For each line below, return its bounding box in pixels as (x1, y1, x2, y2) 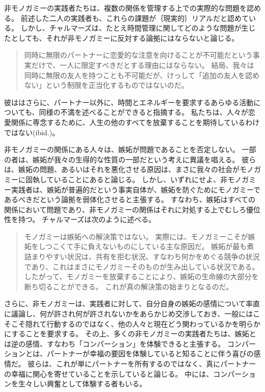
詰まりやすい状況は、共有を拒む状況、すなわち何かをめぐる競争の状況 (24, 251, 260, 262)
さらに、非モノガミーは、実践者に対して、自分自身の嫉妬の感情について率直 (4, 298, 260, 309)
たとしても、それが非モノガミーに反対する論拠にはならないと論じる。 (4, 32, 239, 43)
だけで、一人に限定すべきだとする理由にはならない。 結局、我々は (31, 59, 254, 70)
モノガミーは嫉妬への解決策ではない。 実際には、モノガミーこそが (24, 231, 248, 241)
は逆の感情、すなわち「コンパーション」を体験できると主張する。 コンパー (4, 338, 256, 349)
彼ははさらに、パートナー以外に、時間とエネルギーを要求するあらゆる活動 (4, 96, 254, 107)
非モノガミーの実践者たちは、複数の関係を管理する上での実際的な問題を (4, 3, 247, 13)
